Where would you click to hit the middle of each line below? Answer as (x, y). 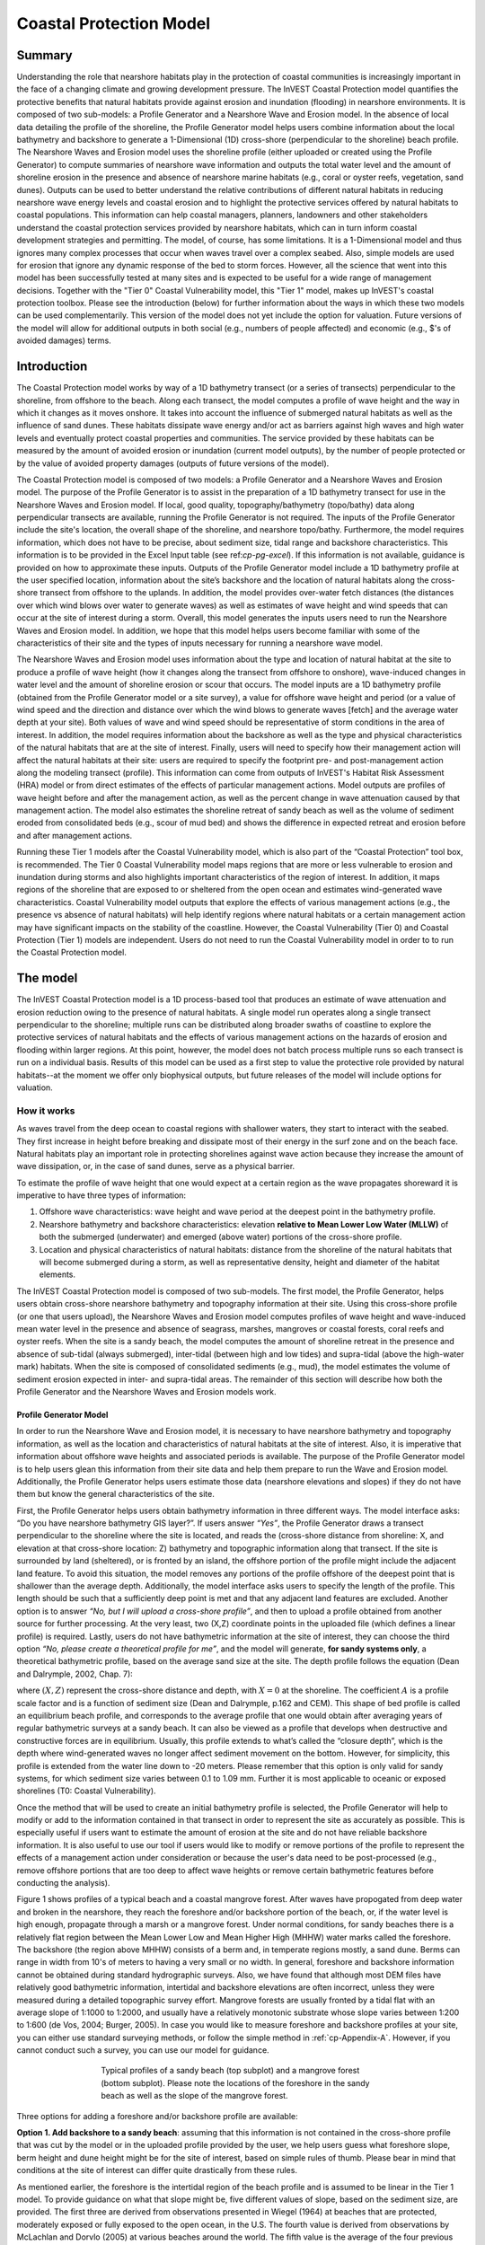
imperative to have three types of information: (101, 1195)
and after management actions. (75, 835)
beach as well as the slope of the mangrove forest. (194, 2096)
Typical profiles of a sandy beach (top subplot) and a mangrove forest (230, 2071)
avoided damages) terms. (64, 340)
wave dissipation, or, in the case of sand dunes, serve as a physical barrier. (156, 1167)
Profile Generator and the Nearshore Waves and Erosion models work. (147, 1391)
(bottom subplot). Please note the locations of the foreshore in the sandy (235, 2082)
